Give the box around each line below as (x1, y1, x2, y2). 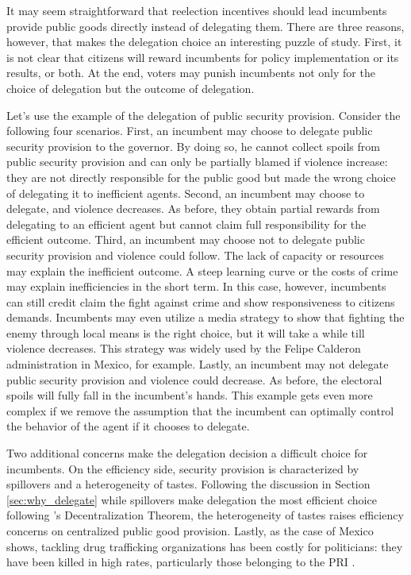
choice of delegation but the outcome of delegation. (6, 79, 255, 96)
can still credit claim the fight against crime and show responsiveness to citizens (6, 293, 395, 310)
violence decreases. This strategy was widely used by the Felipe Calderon (6, 340, 361, 357)
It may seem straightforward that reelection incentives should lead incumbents (6, 2, 387, 18)
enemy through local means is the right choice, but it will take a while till (6, 324, 365, 341)
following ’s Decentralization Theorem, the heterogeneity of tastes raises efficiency (6, 507, 404, 523)
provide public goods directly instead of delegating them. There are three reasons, (6, 17, 405, 34)
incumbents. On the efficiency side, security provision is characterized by (6, 460, 359, 477)
